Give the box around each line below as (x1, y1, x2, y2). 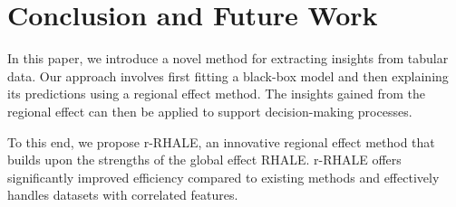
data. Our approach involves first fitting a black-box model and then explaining (7, 66, 449, 85)
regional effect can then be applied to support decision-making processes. (7, 101, 412, 120)
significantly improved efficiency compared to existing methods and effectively (7, 167, 440, 186)
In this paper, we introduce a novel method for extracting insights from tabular (7, 49, 449, 68)
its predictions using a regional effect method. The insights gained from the (7, 84, 425, 103)
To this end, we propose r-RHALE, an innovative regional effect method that (7, 132, 435, 151)
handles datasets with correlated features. (7, 185, 238, 204)
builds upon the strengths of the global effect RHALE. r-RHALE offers (7, 150, 402, 169)
